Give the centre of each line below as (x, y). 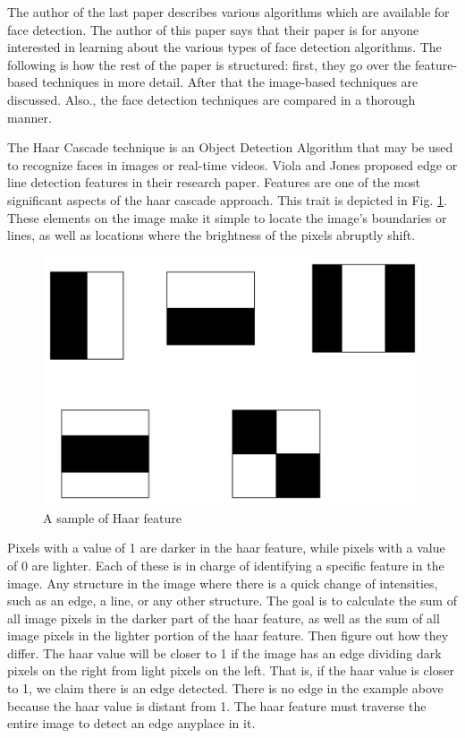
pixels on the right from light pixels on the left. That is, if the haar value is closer (231, 670)
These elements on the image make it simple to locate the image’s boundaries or (227, 217)
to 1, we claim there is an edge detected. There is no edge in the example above (225, 688)
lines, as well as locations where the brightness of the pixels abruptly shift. (211, 235)
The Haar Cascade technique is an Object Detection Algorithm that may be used (230, 147)
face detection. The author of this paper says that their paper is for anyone (213, 29)
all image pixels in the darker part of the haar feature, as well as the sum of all (224, 618)
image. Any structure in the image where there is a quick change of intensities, (223, 583)
